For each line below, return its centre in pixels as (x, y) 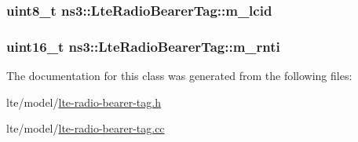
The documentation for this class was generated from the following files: (179, 76)
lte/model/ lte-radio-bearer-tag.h (84, 102)
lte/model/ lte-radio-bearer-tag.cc (86, 128)
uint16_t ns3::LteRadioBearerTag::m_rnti (143, 46)
